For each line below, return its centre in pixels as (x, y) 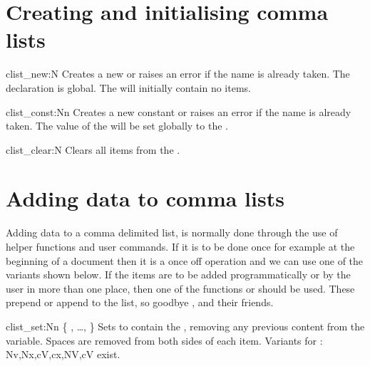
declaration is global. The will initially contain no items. (128, 87)
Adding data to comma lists (145, 198)
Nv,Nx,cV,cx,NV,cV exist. (63, 354)
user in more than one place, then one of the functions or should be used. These (180, 288)
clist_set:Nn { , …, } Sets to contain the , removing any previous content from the (185, 326)
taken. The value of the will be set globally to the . (117, 126)
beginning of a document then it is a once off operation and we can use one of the (185, 260)
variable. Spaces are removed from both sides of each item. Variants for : (164, 340)
